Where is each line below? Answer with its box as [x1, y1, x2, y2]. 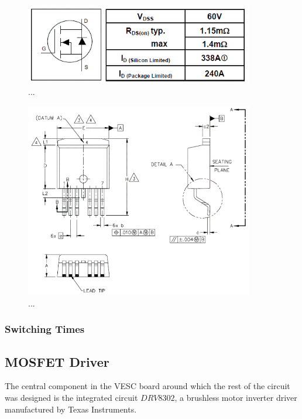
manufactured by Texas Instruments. [5, 403, 137, 415]
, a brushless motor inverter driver [174, 391, 297, 404]
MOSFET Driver [5, 352, 109, 370]
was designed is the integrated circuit [5, 391, 138, 404]
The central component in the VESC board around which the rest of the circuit [5, 380, 290, 392]
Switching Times [5, 322, 85, 336]
